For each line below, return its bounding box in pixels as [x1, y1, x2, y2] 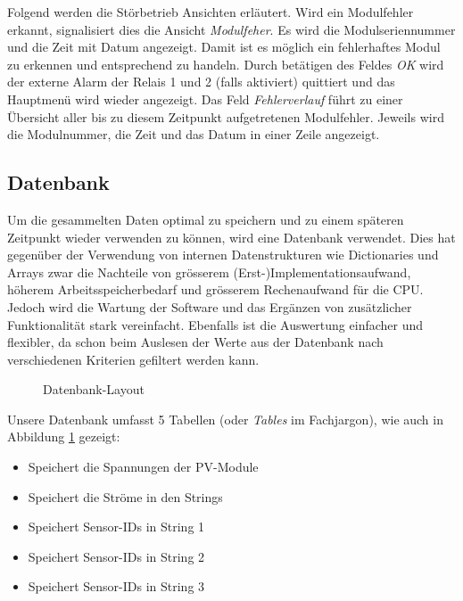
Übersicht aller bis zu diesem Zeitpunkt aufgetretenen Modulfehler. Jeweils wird [7, 107, 444, 126]
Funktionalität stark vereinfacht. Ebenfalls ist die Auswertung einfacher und [7, 315, 424, 333]
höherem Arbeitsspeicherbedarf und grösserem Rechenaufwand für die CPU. [7, 280, 424, 299]
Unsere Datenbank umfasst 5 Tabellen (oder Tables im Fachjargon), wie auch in [7, 409, 443, 428]
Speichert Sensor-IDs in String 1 [28, 517, 205, 536]
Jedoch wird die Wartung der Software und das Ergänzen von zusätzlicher [7, 297, 412, 316]
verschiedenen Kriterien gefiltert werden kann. [7, 350, 260, 368]
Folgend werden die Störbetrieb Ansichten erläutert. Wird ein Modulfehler [7, 3, 414, 21]
